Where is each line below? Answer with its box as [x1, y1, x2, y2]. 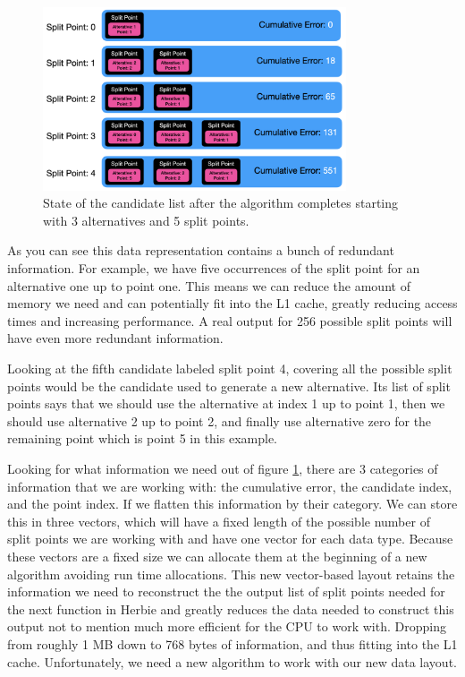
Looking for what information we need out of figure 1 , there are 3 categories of [7, 459, 438, 478]
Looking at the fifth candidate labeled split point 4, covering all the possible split [7, 359, 452, 378]
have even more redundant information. [7, 329, 224, 347]
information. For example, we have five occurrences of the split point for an [7, 259, 420, 278]
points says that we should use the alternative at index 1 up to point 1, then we [7, 394, 445, 413]
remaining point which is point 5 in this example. [7, 429, 277, 448]
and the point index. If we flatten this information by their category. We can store [7, 494, 458, 513]
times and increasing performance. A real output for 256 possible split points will [7, 311, 452, 330]
